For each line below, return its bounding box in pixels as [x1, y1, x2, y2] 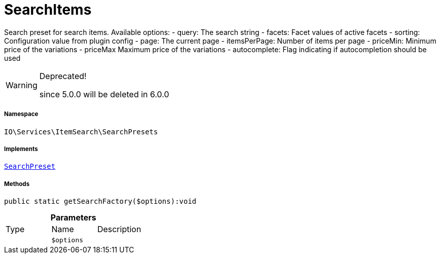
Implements [4, 145, 38, 153]
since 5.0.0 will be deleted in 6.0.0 [39, 89, 169, 99]
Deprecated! [39, 70, 87, 81]
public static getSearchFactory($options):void [4, 197, 197, 206]
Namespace [4, 110, 39, 118]
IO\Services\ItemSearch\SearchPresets [4, 127, 158, 136]
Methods [4, 180, 30, 188]
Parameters [50, 212, 96, 223]
